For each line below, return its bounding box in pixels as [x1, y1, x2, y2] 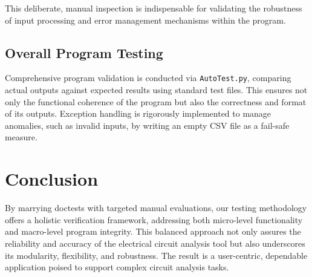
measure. [5, 131, 37, 143]
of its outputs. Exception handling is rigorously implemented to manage [5, 107, 271, 120]
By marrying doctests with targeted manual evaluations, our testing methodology [5, 201, 307, 214]
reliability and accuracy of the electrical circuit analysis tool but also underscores [5, 236, 305, 249]
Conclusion [5, 166, 99, 191]
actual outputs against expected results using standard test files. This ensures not [5, 83, 308, 96]
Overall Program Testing [5, 43, 163, 62]
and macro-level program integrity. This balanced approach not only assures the [5, 225, 301, 238]
